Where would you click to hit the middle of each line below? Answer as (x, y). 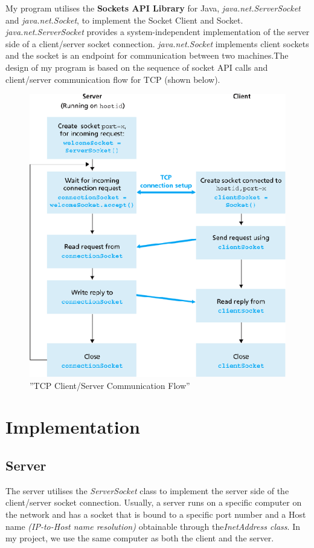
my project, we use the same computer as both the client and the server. (140, 538)
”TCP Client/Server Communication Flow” (110, 385)
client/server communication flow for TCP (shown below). (113, 79)
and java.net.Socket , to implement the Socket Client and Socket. (124, 20)
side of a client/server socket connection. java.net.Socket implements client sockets (157, 43)
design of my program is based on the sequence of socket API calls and (137, 67)
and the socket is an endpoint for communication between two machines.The (147, 55)
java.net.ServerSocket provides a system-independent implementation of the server (158, 32)
